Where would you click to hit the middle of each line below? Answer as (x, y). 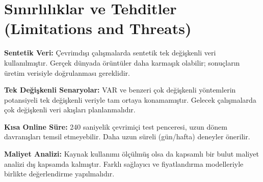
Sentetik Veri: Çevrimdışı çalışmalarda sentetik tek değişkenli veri (110, 53)
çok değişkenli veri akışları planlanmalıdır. (70, 110)
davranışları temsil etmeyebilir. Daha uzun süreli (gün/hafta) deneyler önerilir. (127, 136)
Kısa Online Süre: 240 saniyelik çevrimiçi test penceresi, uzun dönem (116, 126)
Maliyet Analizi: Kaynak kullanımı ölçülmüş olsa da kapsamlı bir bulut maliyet (131, 154)
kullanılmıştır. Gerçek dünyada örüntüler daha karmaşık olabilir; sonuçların (122, 62)
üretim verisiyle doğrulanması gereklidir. (67, 72)
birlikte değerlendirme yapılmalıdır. (59, 174)
